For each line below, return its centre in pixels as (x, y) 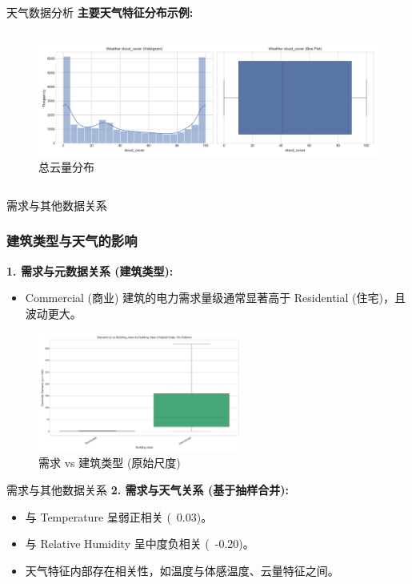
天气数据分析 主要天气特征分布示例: (100, 12)
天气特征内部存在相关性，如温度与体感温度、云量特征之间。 (182, 570)
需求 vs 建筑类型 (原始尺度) (110, 463)
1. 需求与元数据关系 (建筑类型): (90, 270)
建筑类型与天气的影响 (72, 241)
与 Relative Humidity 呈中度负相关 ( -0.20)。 (140, 544)
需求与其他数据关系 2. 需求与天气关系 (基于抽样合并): (148, 490)
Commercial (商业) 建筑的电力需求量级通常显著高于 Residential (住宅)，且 (215, 298)
